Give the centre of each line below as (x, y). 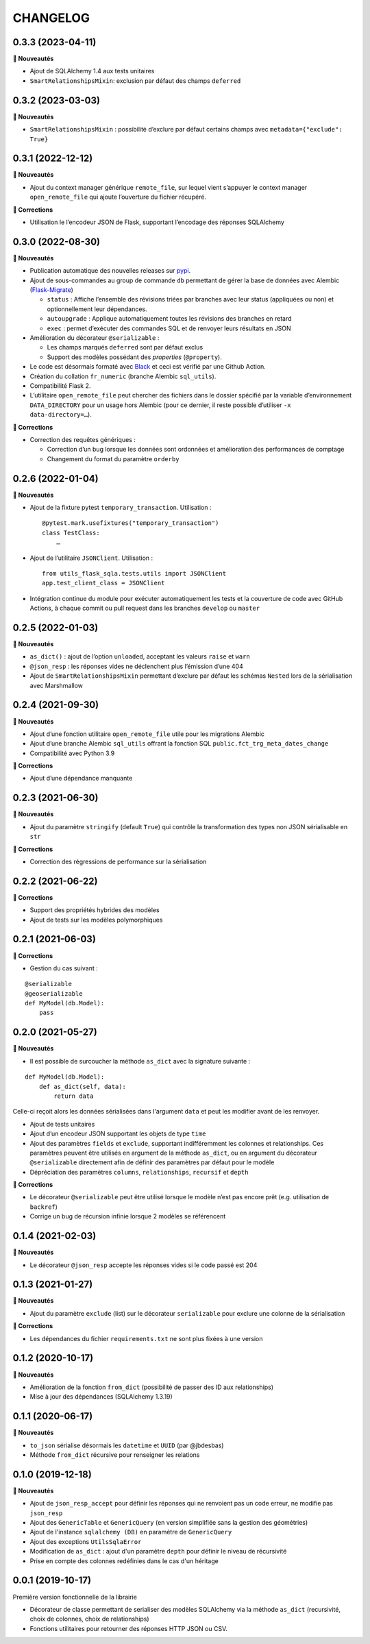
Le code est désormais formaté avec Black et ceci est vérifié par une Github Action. (148, 367)
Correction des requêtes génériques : (83, 439)
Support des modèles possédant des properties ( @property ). (134, 357)
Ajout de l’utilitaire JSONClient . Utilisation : (91, 558)
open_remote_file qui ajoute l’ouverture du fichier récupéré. (118, 197)
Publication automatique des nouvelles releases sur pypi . (110, 271)
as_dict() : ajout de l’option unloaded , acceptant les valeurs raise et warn (140, 657)
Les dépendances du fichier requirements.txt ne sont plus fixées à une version (146, 1338)
